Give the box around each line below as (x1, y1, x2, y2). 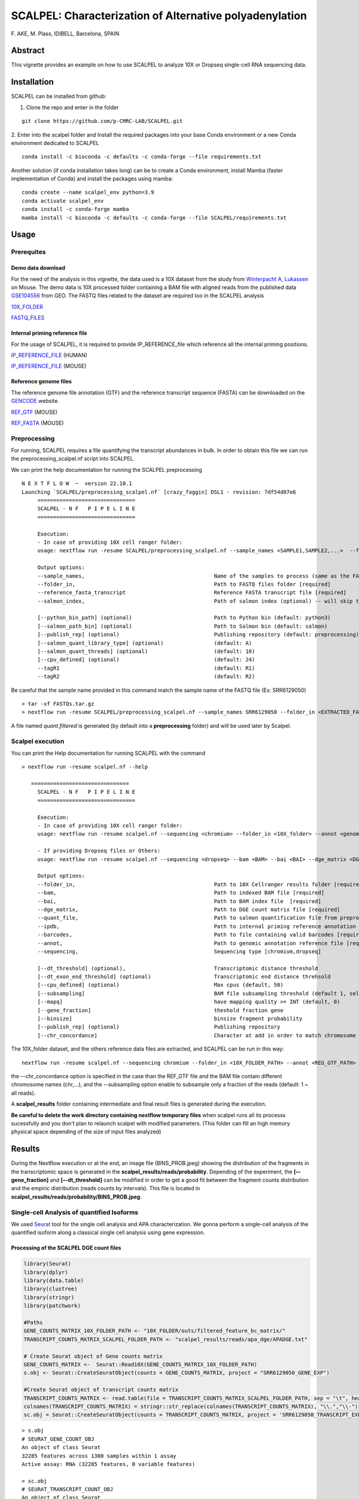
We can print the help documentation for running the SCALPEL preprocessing (11, 466, 203, 473)
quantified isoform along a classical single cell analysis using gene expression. (11, 1229, 205, 1236)
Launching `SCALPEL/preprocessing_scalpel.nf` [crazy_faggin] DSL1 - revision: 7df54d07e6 (22, 489, 296, 495)
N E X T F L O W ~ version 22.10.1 (22, 480, 133, 487)
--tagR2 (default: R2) (37, 673, 255, 680)
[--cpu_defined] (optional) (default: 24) (37, 657, 255, 663)
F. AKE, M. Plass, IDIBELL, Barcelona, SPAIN (11, 30, 120, 37)
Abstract (11, 46, 45, 56)
